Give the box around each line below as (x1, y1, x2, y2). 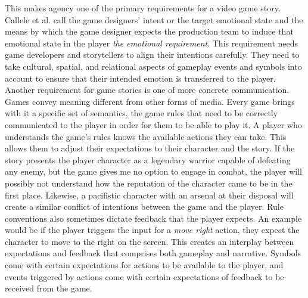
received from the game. (5, 282, 92, 294)
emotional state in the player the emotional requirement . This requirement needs (5, 36, 298, 49)
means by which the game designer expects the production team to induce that (5, 25, 294, 38)
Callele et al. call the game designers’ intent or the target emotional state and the (5, 13, 303, 26)
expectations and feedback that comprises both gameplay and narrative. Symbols (5, 247, 301, 259)
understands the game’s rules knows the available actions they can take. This (5, 130, 287, 142)
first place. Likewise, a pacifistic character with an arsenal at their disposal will (5, 188, 294, 201)
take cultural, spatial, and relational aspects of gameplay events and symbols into (5, 60, 302, 72)
